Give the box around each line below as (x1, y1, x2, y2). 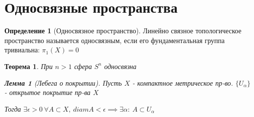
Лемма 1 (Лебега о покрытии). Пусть (4, 77, 122, 88)
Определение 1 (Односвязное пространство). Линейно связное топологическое (4, 25, 242, 36)
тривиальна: (4, 45, 40, 55)
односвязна (104, 61, 137, 71)
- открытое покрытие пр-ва (4, 87, 91, 97)
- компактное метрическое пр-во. (132, 77, 233, 88)
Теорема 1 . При (4, 61, 53, 71)
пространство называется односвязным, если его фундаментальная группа (4, 35, 225, 45)
